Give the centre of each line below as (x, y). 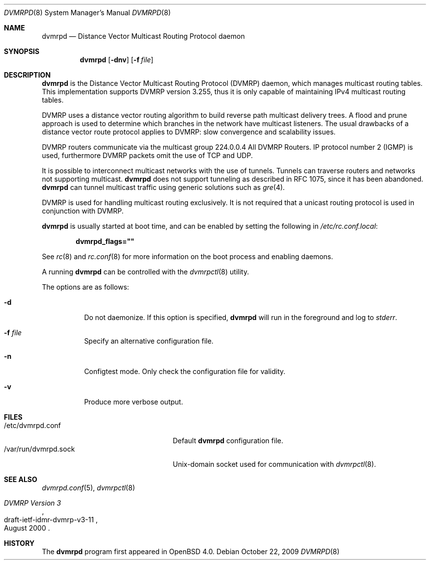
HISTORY (19, 543)
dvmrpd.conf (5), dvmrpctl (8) (88, 488)
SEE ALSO (21, 479)
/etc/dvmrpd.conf (32, 425)
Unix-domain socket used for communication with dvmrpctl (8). (274, 464)
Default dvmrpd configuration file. (228, 441)
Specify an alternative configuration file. (149, 341)
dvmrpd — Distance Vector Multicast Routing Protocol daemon (143, 36)
